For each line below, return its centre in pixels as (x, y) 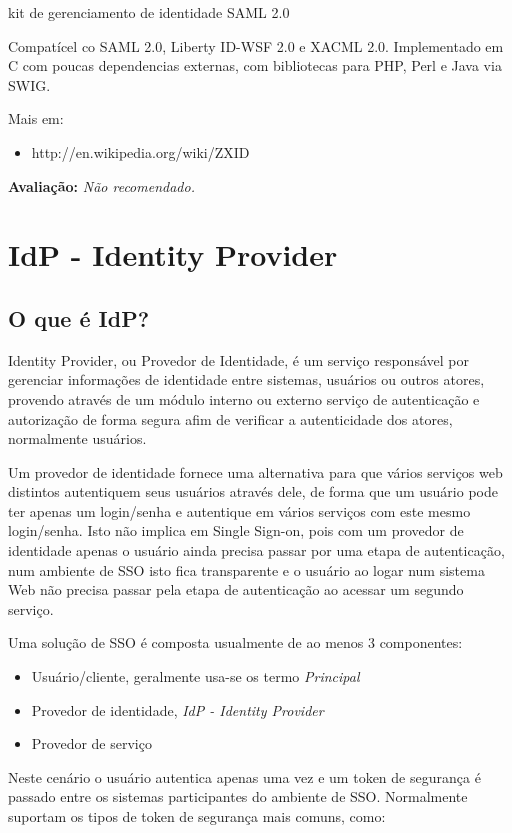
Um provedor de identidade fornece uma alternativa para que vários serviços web (255, 471)
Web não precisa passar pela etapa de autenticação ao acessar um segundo (236, 589)
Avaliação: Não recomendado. (101, 185)
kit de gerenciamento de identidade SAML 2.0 (149, 12)
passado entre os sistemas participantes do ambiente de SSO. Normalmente (238, 796)
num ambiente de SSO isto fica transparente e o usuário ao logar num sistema (246, 569)
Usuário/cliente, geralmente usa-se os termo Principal (195, 676)
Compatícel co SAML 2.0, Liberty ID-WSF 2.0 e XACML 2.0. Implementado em (256, 45)
